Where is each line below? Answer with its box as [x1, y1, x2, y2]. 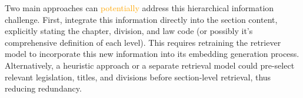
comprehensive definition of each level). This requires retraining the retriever [5, 36, 281, 48]
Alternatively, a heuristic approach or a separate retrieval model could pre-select [5, 59, 295, 71]
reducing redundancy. [5, 82, 82, 94]
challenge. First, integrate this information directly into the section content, [5, 13, 278, 25]
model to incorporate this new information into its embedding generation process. [5, 48, 299, 60]
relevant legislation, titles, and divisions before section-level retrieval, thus [5, 70, 271, 83]
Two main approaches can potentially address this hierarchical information [5, 2, 274, 13]
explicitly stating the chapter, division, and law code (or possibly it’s [5, 25, 253, 37]
